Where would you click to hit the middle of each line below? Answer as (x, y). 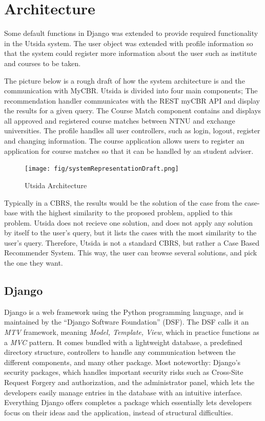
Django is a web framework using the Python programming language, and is (124, 312)
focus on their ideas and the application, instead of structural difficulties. (119, 412)
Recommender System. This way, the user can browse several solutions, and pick (131, 253)
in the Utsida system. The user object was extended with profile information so (129, 43)
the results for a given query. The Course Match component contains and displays (133, 111)
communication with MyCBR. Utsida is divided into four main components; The (131, 91)
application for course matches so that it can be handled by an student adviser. (129, 151)
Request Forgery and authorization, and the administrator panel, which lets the (129, 382)
